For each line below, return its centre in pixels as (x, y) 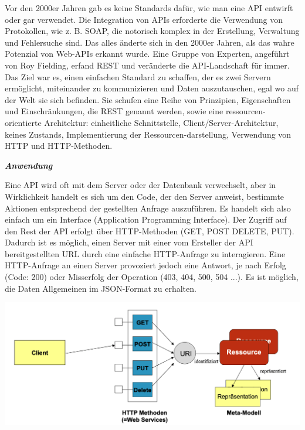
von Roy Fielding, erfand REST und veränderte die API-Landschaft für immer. (147, 65)
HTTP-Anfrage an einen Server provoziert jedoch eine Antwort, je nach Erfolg (145, 265)
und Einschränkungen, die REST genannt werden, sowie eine (114, 111)
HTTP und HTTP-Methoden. (59, 146)
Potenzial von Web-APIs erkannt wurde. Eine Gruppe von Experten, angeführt (147, 54)
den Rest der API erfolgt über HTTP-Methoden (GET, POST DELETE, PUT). (150, 231)
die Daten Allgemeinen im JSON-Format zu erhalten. (101, 288)
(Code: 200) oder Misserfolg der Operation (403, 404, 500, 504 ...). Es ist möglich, (152, 277)
